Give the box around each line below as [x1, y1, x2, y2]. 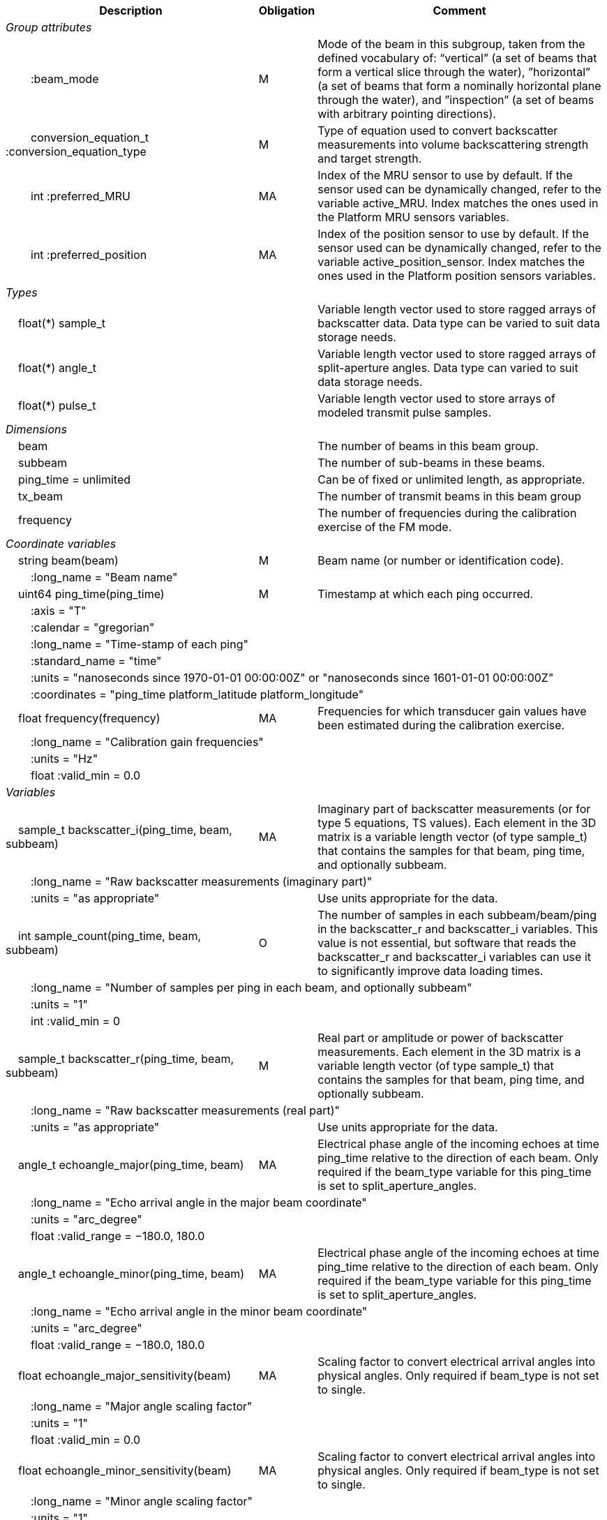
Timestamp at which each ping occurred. [317, 587, 534, 601]
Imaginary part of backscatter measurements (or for [317, 802, 591, 816]
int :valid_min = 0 [31, 1014, 120, 1028]
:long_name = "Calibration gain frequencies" [31, 735, 264, 749]
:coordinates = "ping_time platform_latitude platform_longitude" [31, 687, 364, 701]
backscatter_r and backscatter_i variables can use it [317, 950, 591, 964]
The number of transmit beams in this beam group [317, 489, 581, 503]
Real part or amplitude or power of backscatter [317, 1031, 564, 1045]
